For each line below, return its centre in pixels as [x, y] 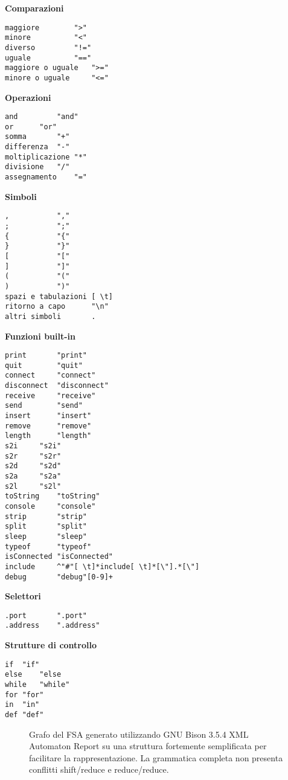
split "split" [46, 527]
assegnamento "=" [46, 177]
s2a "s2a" [33, 476]
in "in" [22, 705]
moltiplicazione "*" [46, 157]
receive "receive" [50, 395]
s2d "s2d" [33, 466]
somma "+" [37, 137]
